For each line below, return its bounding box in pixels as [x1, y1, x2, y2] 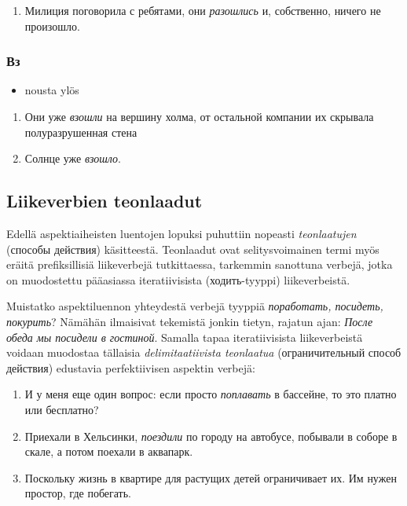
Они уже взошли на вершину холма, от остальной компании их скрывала [24, 108, 374, 124]
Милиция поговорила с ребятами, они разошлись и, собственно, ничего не [24, 2, 381, 18]
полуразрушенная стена [24, 123, 137, 140]
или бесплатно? [24, 401, 99, 417]
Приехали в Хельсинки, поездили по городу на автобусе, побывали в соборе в [24, 427, 398, 444]
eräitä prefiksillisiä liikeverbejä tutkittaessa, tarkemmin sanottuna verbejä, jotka [6, 256, 393, 273]
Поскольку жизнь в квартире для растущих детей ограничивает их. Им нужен [24, 469, 397, 486]
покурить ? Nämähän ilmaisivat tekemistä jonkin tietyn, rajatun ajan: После [6, 313, 373, 329]
